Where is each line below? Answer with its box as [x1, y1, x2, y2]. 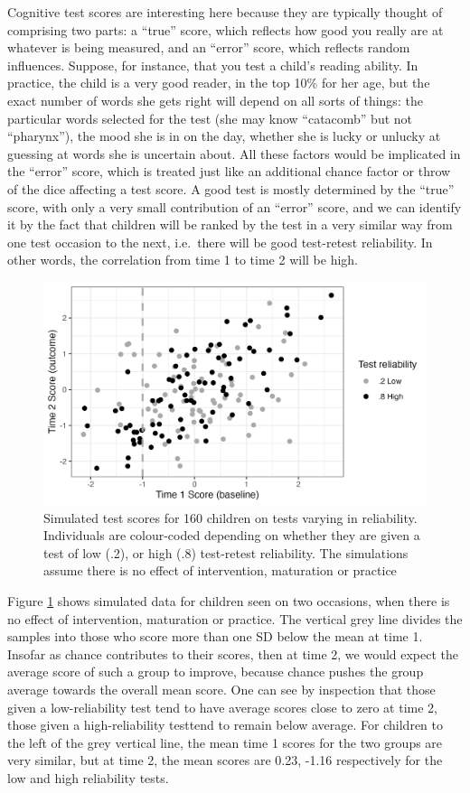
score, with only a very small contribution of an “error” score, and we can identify [7, 197, 462, 216]
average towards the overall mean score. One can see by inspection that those [7, 680, 436, 699]
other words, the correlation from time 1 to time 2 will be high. [7, 250, 358, 269]
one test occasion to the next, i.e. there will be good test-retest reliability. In [7, 232, 433, 251]
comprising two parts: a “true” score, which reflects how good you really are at [7, 20, 444, 39]
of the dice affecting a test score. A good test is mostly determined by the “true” [7, 179, 455, 198]
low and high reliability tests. [7, 769, 169, 787]
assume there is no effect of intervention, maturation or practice [43, 561, 397, 580]
